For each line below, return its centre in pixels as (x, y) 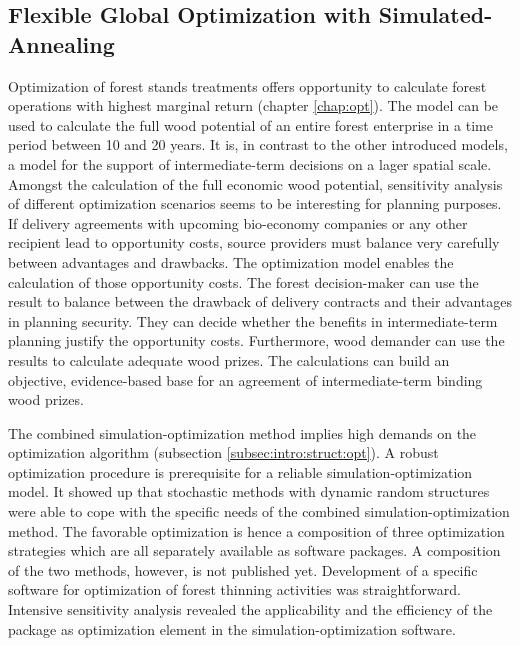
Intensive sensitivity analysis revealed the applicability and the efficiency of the (250, 609)
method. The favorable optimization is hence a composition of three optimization (256, 530)
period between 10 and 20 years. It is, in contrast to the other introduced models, (258, 144)
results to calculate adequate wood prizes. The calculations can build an (229, 359)
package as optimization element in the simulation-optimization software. (232, 628)
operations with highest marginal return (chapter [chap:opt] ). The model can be (253, 105)
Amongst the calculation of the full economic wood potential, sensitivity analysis (255, 183)
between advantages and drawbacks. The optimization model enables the (231, 261)
